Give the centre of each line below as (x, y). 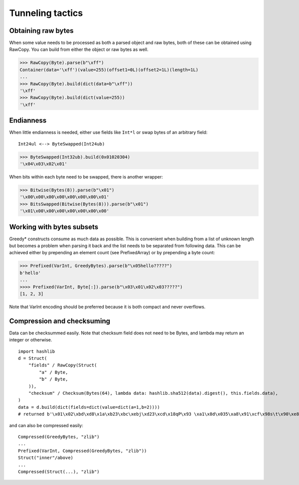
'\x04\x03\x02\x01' (43, 164)
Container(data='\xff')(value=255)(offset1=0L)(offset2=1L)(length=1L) (109, 70)
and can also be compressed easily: (46, 425)
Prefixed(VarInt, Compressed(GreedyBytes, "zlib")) (82, 451)
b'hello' (30, 273)
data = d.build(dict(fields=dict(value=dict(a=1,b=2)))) (89, 407)
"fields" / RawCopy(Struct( (63, 365)
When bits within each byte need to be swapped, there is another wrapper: (86, 177)
